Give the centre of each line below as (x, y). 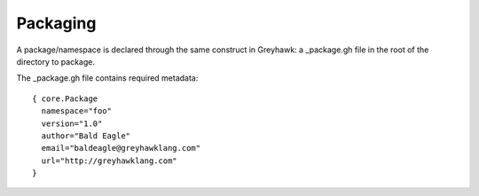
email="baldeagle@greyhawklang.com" (121, 148)
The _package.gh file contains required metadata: (107, 78)
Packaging (56, 23)
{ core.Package (65, 98)
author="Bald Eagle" (86, 136)
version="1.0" (72, 123)
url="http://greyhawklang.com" (109, 161)
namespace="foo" (77, 111)
